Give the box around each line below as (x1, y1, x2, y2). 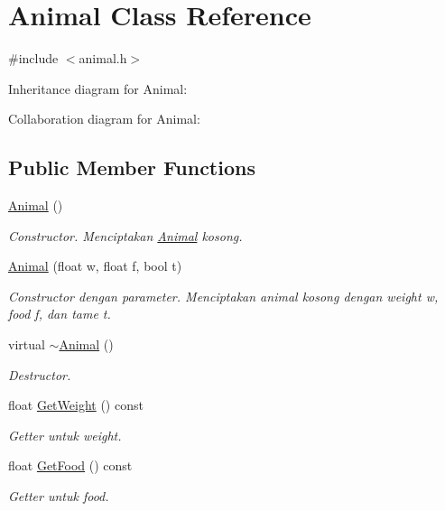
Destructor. (8, 365, 71, 384)
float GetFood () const (8, 456, 133, 475)
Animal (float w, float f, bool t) (8, 256, 182, 275)
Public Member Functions (8, 153, 255, 181)
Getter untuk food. (8, 487, 109, 506)
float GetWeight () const (8, 395, 144, 414)
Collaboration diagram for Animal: (8, 109, 200, 128)
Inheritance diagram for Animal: (8, 79, 188, 98)
